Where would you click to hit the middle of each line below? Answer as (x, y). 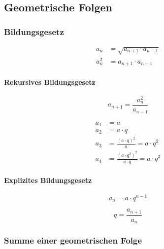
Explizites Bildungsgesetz (48, 180)
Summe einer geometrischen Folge (73, 240)
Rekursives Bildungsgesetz (50, 82)
